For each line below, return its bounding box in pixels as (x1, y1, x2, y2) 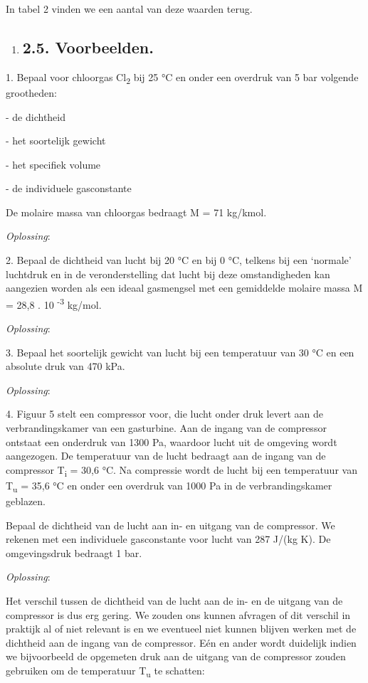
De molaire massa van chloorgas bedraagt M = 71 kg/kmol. (6, 204, 267, 219)
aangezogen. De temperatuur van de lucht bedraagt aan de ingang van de (6, 448, 326, 463)
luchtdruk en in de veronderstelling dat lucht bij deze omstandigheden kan (6, 266, 330, 281)
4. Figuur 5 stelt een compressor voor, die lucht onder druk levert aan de (6, 406, 323, 421)
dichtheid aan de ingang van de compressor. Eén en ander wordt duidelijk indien (6, 635, 357, 650)
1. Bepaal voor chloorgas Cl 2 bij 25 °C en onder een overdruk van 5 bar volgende (6, 69, 359, 86)
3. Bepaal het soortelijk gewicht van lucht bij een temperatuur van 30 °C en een (6, 344, 354, 359)
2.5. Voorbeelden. (22, 36, 154, 58)
